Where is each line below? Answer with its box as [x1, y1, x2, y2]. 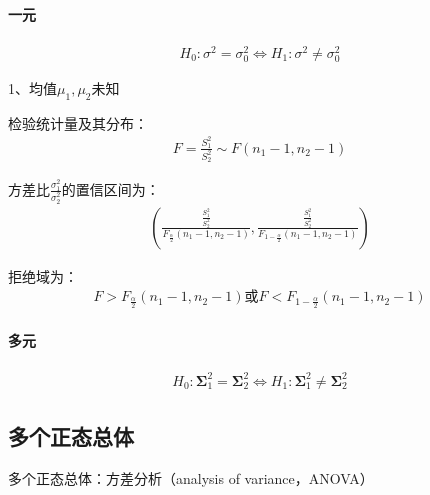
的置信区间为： [61, 178, 160, 199]
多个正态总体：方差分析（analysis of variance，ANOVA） [8, 467, 374, 488]
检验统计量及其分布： [8, 112, 148, 133]
